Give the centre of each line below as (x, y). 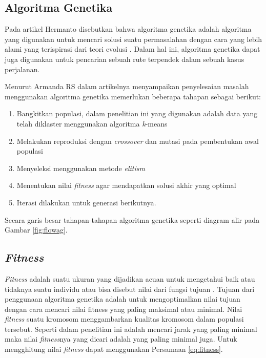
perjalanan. (22, 69)
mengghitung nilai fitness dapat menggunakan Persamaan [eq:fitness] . (114, 349)
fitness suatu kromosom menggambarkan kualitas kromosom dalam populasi (124, 319)
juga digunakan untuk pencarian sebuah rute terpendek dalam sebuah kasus (125, 59)
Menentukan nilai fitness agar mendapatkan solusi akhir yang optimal (126, 185)
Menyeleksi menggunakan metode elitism (81, 168)
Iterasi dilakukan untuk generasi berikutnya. (86, 202)
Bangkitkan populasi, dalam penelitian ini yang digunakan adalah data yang (137, 113)
